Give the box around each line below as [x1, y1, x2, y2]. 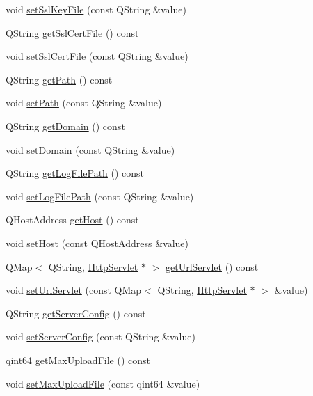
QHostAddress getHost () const [6, 212, 139, 227]
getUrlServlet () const [165, 259, 259, 274]
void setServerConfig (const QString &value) [6, 329, 195, 344]
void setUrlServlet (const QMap [6, 283, 142, 297]
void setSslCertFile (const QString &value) [6, 49, 188, 63]
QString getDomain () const [6, 118, 125, 133]
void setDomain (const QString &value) [6, 142, 175, 157]
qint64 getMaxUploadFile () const [6, 352, 150, 367]
